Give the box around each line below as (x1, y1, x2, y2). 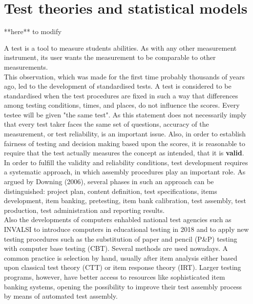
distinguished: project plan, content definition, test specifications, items (4, 186, 217, 196)
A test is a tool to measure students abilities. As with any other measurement (4, 42, 237, 53)
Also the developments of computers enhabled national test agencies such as (4, 214, 232, 225)
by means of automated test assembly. (4, 291, 118, 301)
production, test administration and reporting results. (4, 205, 165, 215)
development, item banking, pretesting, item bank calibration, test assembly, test (4, 195, 246, 206)
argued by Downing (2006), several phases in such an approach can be (4, 176, 214, 187)
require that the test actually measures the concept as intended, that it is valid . (4, 148, 244, 158)
